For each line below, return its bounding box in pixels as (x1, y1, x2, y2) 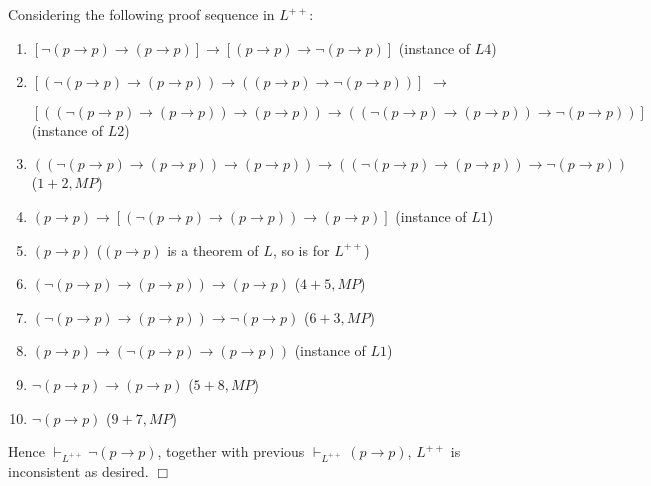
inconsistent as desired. (8, 460, 149, 481)
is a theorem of (167, 239, 259, 260)
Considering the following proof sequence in (8, 4, 275, 24)
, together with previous (157, 441, 305, 462)
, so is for (272, 239, 330, 260)
